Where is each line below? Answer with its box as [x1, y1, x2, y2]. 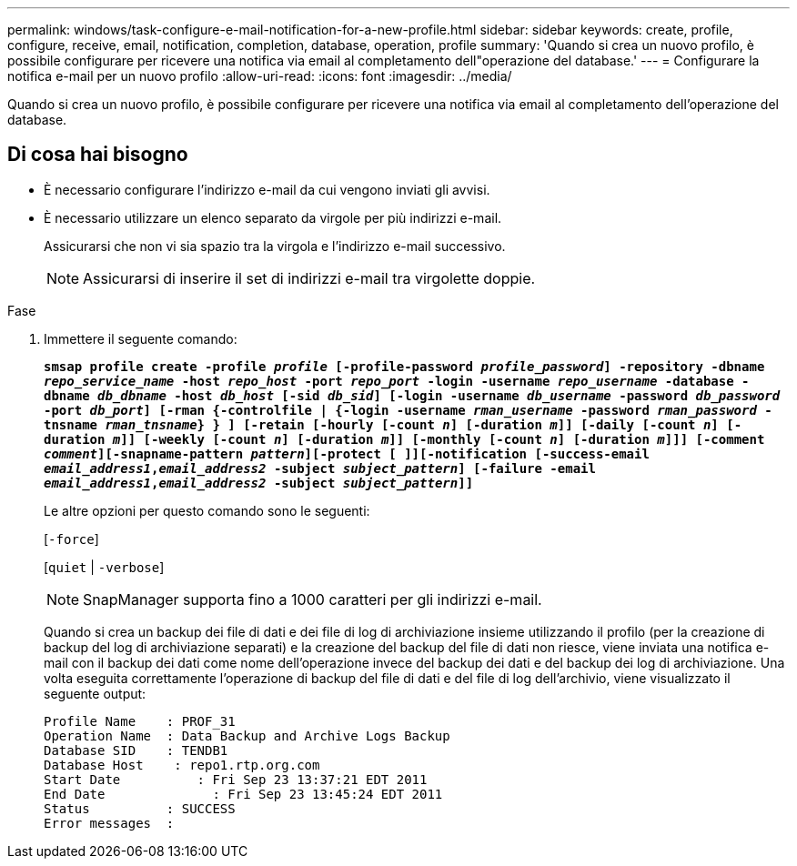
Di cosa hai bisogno [7, 143, 188, 166]
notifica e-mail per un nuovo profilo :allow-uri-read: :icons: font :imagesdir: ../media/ [7, 68, 512, 84]
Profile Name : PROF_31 [44, 713, 236, 729]
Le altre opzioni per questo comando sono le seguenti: [44, 502, 370, 519]
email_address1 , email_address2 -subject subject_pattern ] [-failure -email [44, 460, 596, 476]
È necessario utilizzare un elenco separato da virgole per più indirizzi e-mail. [44, 209, 502, 226]
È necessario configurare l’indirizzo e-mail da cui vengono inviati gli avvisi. [44, 181, 490, 197]
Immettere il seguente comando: [44, 330, 237, 347]
